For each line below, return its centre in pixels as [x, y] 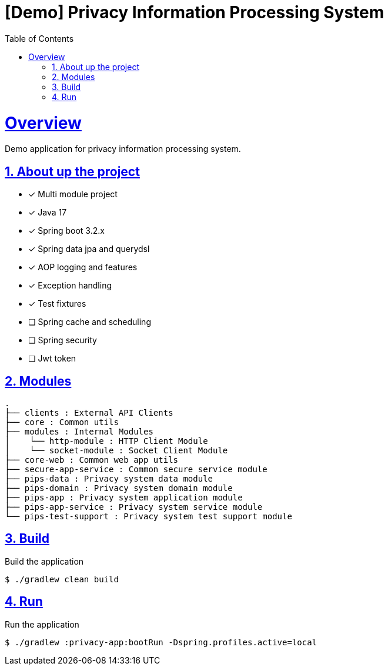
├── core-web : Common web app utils [92, 460]
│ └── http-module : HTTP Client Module [106, 441]
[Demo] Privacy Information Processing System [195, 12]
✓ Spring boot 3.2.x [66, 231]
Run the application [42, 624]
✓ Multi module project [73, 194]
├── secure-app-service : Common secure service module [136, 469]
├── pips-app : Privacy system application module [124, 497]
